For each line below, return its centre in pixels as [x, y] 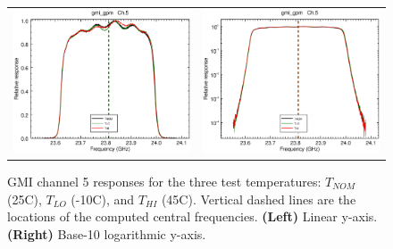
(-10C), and [103, 199]
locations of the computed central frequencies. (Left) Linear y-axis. [192, 216]
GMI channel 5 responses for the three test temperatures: [164, 181]
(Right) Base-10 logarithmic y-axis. [107, 233]
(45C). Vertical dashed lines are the [259, 199]
